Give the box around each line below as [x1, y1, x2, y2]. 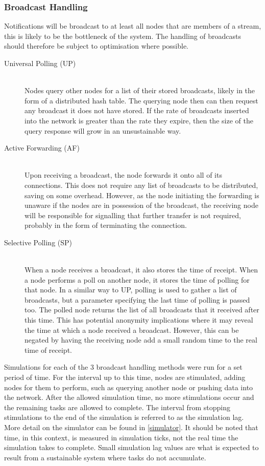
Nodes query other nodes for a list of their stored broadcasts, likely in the [25, 85, 255, 96]
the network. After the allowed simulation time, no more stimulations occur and [4, 392, 254, 403]
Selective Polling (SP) [4, 237, 73, 247]
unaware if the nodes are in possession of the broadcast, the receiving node [25, 200, 258, 210]
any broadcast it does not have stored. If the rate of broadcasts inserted [25, 105, 249, 116]
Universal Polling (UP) [4, 58, 76, 68]
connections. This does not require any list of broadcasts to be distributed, [25, 179, 258, 190]
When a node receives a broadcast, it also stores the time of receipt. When [25, 264, 258, 275]
